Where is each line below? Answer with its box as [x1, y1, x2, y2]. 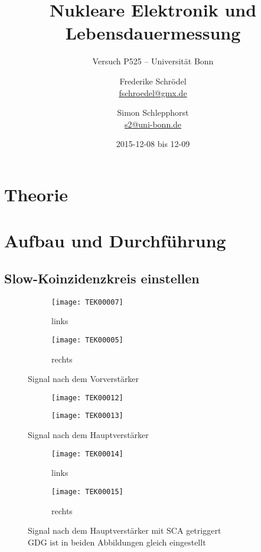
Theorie [4, 182, 68, 206]
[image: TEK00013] [51, 411, 123, 420]
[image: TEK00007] [51, 298, 123, 306]
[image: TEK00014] [51, 449, 123, 458]
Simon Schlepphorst [117, 106, 189, 119]
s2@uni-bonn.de [124, 117, 182, 130]
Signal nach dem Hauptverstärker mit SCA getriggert [28, 524, 221, 537]
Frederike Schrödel [119, 74, 187, 87]
